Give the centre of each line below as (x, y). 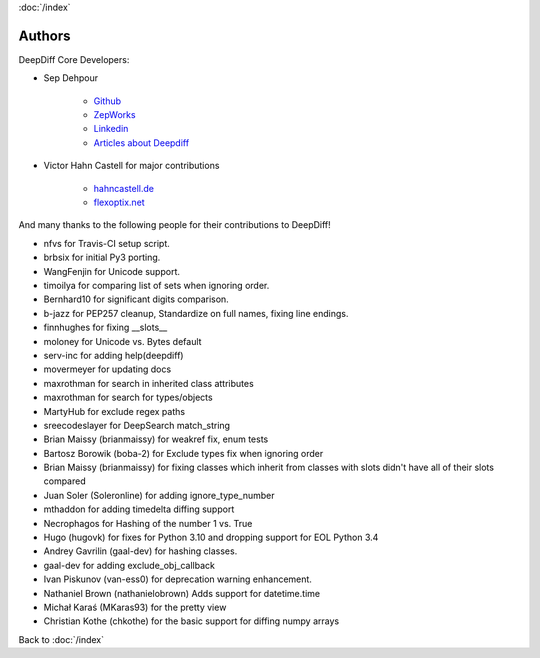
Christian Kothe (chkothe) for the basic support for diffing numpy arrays (191, 621)
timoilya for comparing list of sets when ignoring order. (156, 285)
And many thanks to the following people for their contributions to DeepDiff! (175, 225)
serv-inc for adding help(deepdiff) (113, 355)
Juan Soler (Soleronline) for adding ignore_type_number (159, 495)
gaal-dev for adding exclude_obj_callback (129, 565)
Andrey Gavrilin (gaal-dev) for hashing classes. (140, 551)
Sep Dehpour (71, 78)
